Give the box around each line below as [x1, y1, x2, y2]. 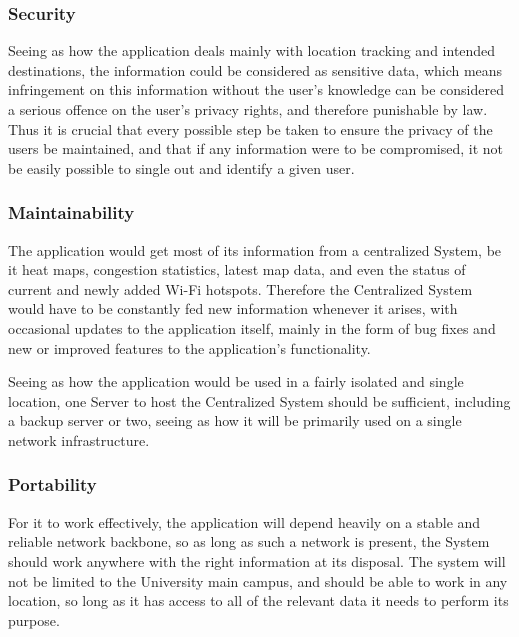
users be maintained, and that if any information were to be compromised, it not [8, 138, 504, 159]
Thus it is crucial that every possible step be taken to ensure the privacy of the [8, 118, 493, 139]
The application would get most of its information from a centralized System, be [8, 239, 502, 260]
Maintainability [8, 200, 135, 225]
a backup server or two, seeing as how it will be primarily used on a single [8, 410, 462, 431]
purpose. [8, 609, 60, 630]
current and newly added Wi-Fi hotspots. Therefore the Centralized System [8, 278, 473, 299]
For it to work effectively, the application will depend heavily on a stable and [8, 511, 481, 532]
